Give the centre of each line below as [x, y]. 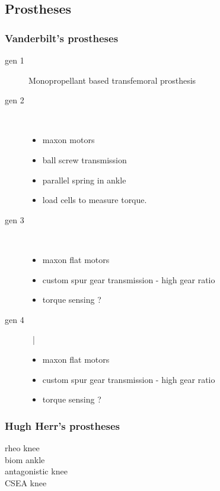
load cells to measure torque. [95, 200]
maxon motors [68, 140]
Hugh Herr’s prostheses [62, 425]
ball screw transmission [85, 159]
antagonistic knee [36, 471]
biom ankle [25, 459]
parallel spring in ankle [84, 180]
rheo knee [22, 447]
